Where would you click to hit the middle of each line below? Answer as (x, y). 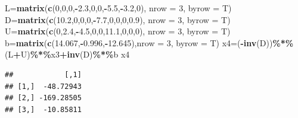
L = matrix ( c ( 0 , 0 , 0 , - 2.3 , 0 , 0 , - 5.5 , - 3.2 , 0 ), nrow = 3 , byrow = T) (118, 8)
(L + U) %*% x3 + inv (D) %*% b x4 (67, 54)
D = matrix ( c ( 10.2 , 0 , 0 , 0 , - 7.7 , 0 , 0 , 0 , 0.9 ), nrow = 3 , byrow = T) (118, 19)
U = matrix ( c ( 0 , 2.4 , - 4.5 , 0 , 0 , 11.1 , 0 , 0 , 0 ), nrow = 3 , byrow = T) (118, 31)
